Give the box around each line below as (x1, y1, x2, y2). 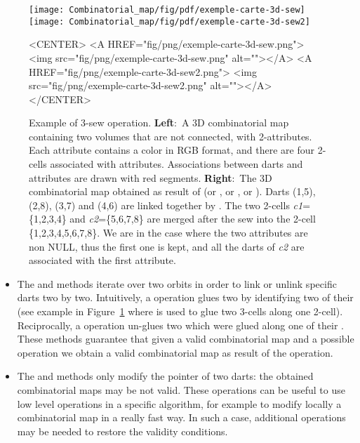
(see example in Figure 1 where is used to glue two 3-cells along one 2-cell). (17, 304, 343, 318)
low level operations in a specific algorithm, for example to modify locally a (17, 396, 342, 411)
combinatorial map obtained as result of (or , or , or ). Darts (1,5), (29, 184, 316, 199)
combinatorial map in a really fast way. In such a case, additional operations (17, 410, 346, 425)
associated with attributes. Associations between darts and (50, 157, 303, 171)
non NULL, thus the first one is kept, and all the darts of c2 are (29, 239, 305, 253)
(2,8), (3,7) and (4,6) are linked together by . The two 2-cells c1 (29, 197, 303, 212)
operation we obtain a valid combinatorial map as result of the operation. (17, 345, 333, 359)
